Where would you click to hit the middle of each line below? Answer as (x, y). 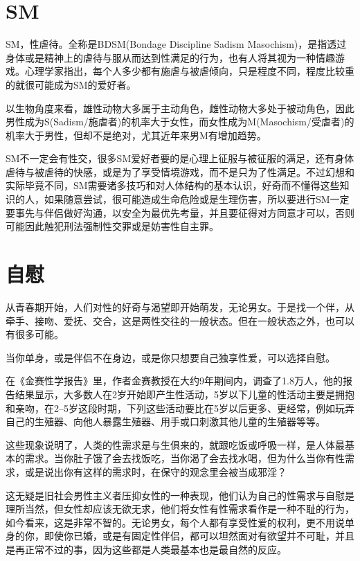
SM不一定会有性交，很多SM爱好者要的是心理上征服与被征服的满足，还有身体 (180, 158)
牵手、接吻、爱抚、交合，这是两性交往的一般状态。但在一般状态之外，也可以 (180, 320)
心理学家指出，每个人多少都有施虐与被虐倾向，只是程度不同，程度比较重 (189, 71)
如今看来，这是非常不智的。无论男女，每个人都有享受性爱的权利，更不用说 (175, 522)
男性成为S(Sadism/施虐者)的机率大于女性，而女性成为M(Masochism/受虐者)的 (180, 122)
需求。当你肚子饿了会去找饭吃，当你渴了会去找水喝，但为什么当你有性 (184, 458)
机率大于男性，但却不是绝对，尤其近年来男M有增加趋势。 (136, 135)
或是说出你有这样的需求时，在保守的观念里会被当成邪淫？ (155, 471)
